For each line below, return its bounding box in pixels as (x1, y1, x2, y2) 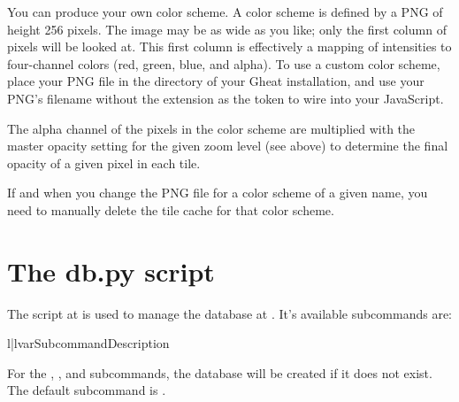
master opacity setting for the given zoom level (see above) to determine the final (7, 136, 448, 155)
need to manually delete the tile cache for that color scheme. (7, 200, 334, 219)
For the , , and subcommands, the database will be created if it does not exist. (7, 363, 432, 382)
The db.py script (7, 252, 215, 289)
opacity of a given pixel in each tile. (7, 153, 201, 172)
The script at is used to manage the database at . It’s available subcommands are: (7, 304, 453, 322)
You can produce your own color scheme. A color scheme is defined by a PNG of (7, 3, 443, 20)
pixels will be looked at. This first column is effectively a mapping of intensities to (7, 37, 452, 56)
